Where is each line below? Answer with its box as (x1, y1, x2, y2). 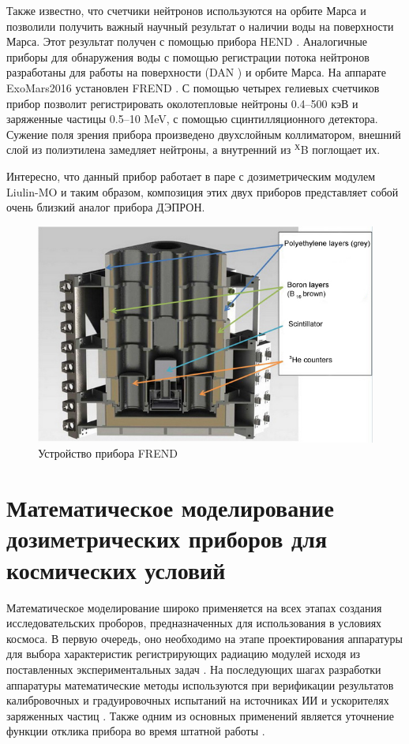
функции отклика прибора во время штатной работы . (6, 723, 265, 739)
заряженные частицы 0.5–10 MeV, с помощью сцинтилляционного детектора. (6, 110, 378, 127)
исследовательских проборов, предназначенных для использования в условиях (6, 615, 382, 631)
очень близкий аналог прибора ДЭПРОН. (6, 199, 205, 215)
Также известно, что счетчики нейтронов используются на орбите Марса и (6, 2, 366, 18)
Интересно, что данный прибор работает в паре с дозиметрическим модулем (6, 167, 376, 184)
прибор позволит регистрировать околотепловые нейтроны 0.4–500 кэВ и (6, 95, 358, 111)
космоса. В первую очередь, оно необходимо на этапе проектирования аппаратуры (6, 630, 403, 646)
